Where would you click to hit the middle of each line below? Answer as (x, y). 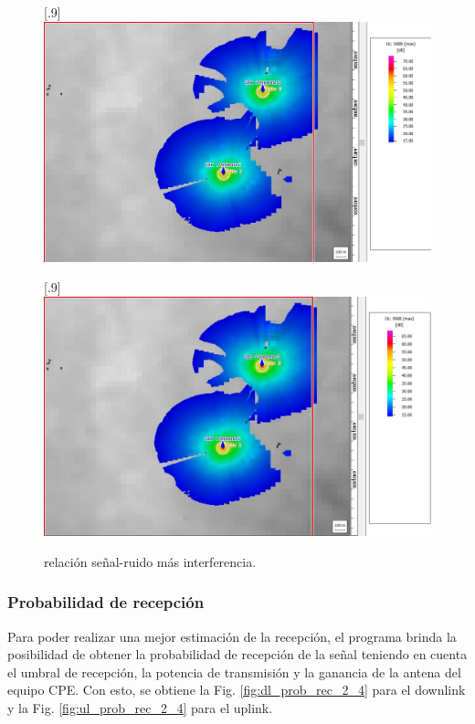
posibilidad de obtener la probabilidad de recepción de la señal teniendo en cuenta (237, 654)
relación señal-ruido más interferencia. (150, 561)
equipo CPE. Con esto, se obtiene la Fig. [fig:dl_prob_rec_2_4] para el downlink (237, 690)
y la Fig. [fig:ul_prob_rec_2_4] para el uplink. (140, 708)
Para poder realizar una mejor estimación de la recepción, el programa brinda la (232, 636)
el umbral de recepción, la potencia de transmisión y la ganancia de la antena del (234, 672)
